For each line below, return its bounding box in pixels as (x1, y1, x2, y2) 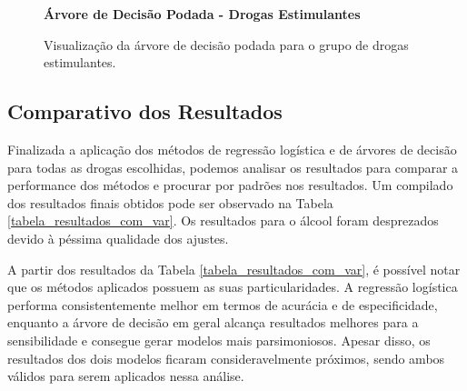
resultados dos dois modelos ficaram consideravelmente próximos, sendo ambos (7, 348, 445, 367)
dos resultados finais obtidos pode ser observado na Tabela (7, 193, 333, 212)
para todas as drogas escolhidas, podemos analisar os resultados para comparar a (7, 157, 459, 176)
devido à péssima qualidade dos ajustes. (7, 228, 229, 247)
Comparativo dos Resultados (7, 97, 283, 125)
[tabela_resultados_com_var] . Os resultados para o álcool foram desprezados (7, 211, 439, 230)
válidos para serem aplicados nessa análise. (7, 366, 244, 386)
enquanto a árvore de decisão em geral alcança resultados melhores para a (7, 313, 419, 332)
